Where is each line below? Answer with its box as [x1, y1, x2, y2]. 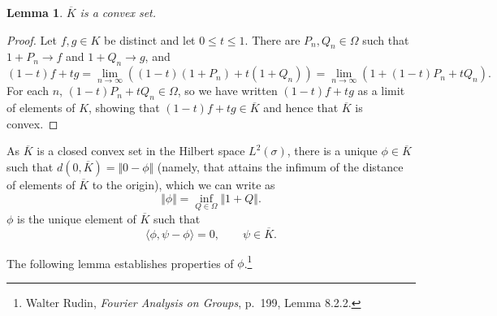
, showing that [89, 99, 160, 116]
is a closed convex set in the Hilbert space [37, 142, 245, 159]
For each [6, 82, 49, 99]
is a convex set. [80, 4, 157, 20]
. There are [244, 31, 300, 48]
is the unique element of [17, 210, 136, 227]
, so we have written [177, 82, 278, 99]
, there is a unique [287, 142, 378, 159]
